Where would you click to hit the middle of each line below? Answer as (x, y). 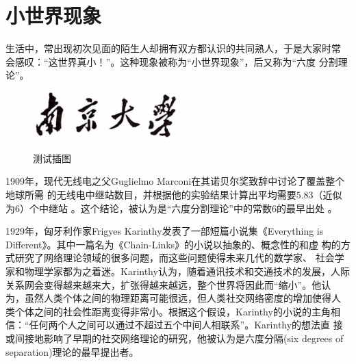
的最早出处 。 (307, 208)
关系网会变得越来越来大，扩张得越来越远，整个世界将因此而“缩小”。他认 (168, 284)
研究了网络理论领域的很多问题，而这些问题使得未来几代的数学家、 (163, 258)
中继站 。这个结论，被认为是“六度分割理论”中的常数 (155, 208)
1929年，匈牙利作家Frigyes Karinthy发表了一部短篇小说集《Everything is (165, 231)
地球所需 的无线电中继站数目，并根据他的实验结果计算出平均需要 (151, 195)
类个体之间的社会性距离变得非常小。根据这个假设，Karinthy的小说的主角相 (173, 311)
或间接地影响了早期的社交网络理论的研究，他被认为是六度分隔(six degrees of (175, 338)
